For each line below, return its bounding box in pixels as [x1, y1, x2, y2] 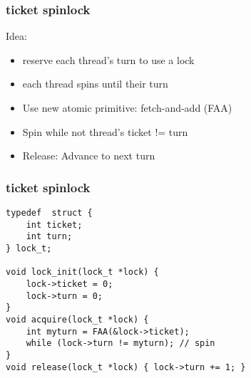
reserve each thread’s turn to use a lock [22, 52, 195, 67]
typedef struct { [6, 208, 93, 218]
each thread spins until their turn [22, 76, 168, 91]
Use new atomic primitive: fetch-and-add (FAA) [22, 100, 232, 115]
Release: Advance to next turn [22, 148, 155, 163]
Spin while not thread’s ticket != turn [22, 124, 188, 139]
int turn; [26, 231, 73, 242]
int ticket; [26, 219, 83, 230]
